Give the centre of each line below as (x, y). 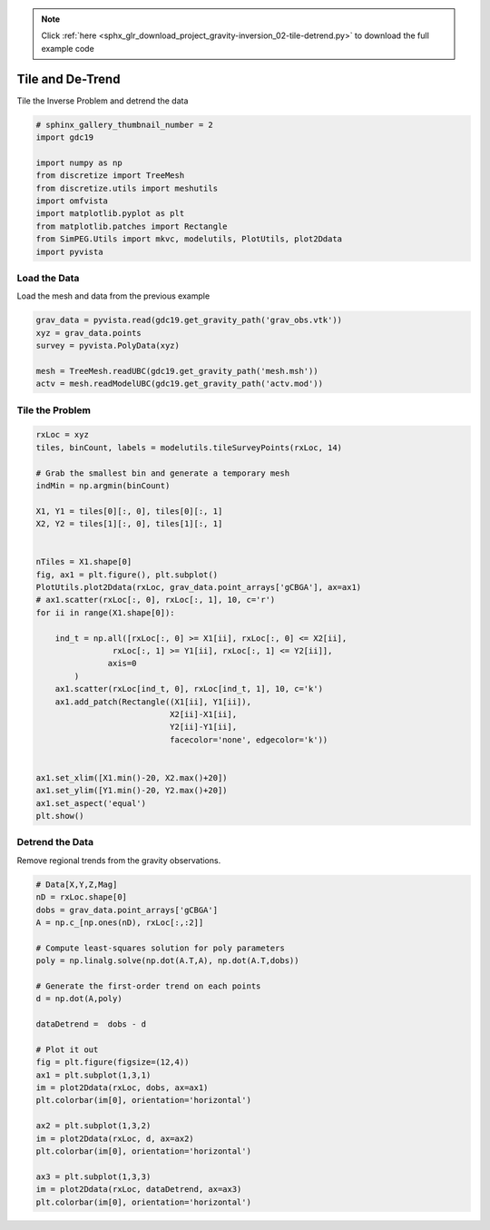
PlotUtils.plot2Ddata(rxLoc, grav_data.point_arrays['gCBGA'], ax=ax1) (199, 587)
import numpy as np (79, 162)
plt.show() (60, 816)
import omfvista (72, 201)
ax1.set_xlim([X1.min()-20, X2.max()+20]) (132, 777)
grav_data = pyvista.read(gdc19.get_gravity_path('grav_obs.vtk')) (189, 320)
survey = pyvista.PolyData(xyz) (108, 346)
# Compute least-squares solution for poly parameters (160, 948)
